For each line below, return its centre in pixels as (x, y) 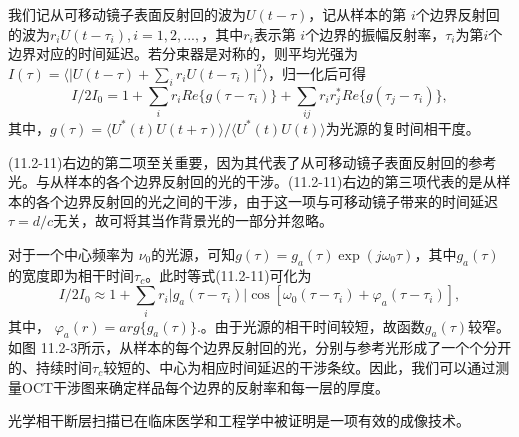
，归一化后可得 (316, 72)
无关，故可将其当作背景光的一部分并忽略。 (193, 220)
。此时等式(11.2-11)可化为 (228, 274)
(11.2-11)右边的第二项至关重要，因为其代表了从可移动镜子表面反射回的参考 (252, 161)
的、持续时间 (50, 366)
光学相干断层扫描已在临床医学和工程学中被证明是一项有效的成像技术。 (239, 420)
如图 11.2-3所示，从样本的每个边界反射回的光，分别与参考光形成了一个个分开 (260, 347)
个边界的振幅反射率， (375, 33)
